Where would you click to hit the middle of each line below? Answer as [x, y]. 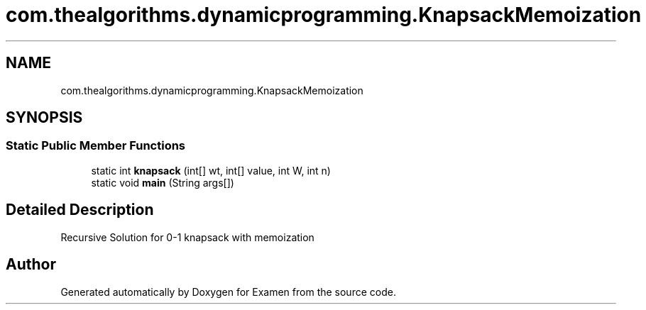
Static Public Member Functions [96, 146]
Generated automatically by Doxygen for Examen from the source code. [228, 292]
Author [31, 265]
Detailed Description [80, 210]
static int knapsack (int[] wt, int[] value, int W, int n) [211, 170]
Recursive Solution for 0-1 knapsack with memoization [187, 237]
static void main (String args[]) [163, 182]
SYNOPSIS [44, 118]
